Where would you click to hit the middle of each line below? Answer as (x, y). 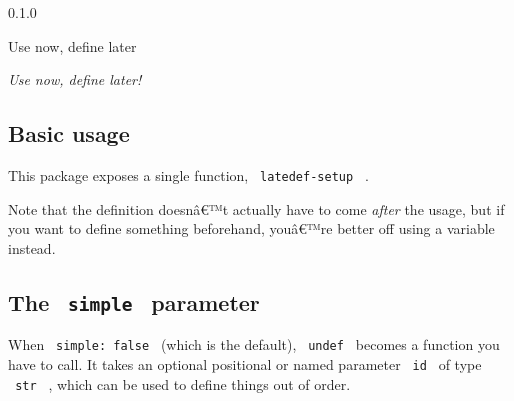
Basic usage (69, 133)
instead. (32, 247)
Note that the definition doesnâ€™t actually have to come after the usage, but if (256, 208)
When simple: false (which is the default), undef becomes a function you (254, 344)
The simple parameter (134, 301)
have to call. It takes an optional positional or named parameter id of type (245, 363)
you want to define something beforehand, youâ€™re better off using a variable (251, 228)
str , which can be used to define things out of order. (183, 383)
